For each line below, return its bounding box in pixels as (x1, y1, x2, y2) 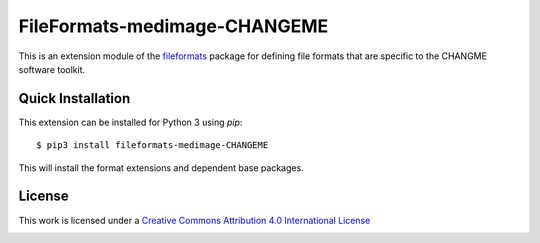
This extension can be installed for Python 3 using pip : (18, 116, 243, 128)
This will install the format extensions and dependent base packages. (18, 161, 304, 174)
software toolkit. (18, 63, 86, 75)
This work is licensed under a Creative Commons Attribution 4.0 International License (18, 214, 371, 226)
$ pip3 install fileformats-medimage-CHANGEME (36, 140, 269, 151)
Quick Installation (18, 90, 131, 107)
